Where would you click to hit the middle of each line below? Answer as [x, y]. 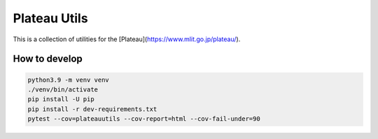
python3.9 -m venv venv [69, 80]
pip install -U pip [61, 99]
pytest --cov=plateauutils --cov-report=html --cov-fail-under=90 [144, 119]
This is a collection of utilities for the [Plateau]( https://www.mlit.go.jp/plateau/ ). [127, 39]
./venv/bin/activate [63, 89]
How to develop [48, 59]
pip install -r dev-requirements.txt [92, 109]
